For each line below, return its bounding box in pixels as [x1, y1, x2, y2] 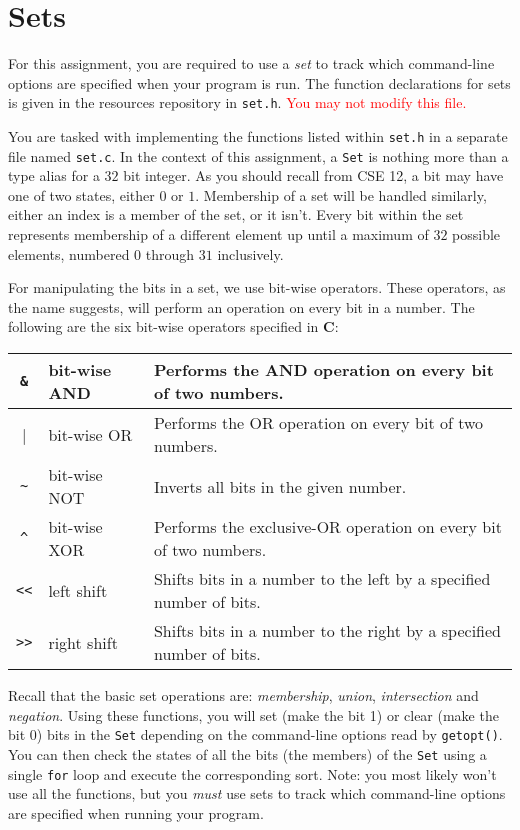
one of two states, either [8, 184, 155, 205]
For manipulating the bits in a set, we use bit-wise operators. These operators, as [8, 277, 506, 298]
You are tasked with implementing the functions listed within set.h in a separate [8, 125, 508, 146]
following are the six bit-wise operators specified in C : [8, 316, 339, 337]
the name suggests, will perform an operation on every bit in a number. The [8, 296, 475, 317]
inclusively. [217, 243, 284, 264]
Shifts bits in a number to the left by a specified [153, 567, 491, 591]
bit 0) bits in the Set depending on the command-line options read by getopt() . [8, 724, 503, 745]
